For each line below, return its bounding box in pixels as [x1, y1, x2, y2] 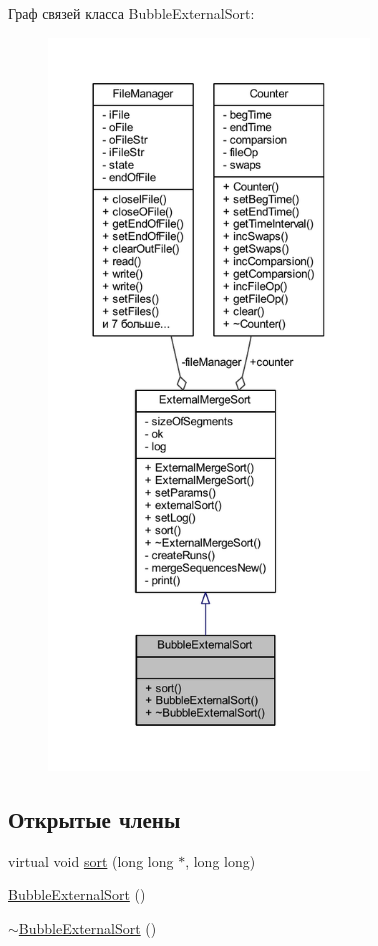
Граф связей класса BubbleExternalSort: [8, 3, 255, 23]
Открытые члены [8, 803, 181, 834]
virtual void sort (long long [8, 850, 174, 871]
